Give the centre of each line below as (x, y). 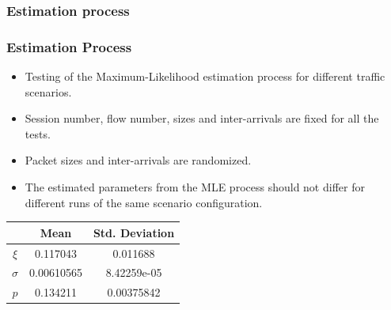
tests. (38, 133)
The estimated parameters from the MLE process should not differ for (195, 187)
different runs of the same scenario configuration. (144, 202)
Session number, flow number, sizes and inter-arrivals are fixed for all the (202, 118)
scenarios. (48, 91)
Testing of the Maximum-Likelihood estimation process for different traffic (205, 76)
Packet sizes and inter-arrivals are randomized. (138, 160)
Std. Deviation (134, 232)
